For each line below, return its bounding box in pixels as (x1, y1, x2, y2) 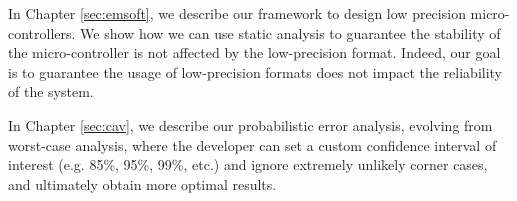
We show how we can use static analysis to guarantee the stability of (80, 22, 501, 43)
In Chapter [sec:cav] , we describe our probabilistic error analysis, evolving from (8, 114, 493, 135)
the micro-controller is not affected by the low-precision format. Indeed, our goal (8, 42, 501, 63)
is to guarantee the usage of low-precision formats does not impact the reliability (8, 61, 503, 82)
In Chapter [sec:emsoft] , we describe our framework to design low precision (8, 3, 466, 23)
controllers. (8, 22, 76, 43)
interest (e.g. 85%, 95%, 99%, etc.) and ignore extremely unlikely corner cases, (8, 154, 488, 175)
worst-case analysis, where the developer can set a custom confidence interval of (8, 134, 497, 155)
